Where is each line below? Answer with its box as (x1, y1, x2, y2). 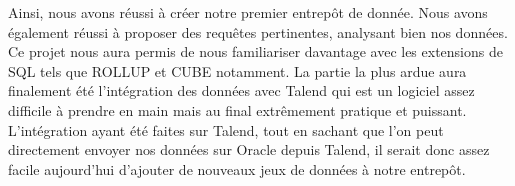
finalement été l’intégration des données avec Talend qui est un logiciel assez (8, 80, 475, 101)
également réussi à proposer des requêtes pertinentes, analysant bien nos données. (8, 21, 508, 42)
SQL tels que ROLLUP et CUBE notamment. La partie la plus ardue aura (8, 60, 467, 81)
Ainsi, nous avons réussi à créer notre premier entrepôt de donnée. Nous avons (8, 2, 488, 22)
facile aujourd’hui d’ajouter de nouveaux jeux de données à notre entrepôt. (8, 158, 466, 179)
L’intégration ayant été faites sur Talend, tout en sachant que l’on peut (8, 119, 444, 140)
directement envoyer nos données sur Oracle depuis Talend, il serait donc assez (8, 139, 490, 160)
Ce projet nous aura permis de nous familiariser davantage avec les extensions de (8, 41, 503, 62)
